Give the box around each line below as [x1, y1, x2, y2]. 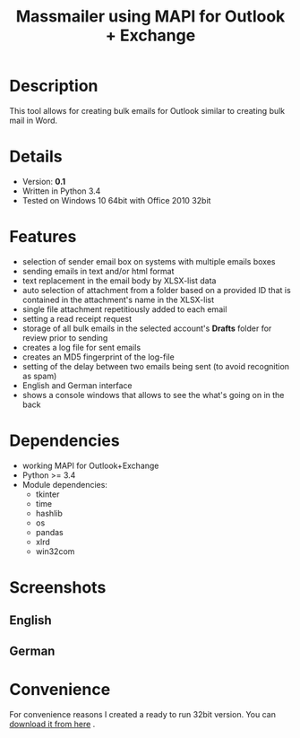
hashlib [35, 508, 63, 518]
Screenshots [9, 577, 107, 597]
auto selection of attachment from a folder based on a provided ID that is [21, 284, 291, 295]
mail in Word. [9, 115, 58, 126]
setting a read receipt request [21, 313, 133, 324]
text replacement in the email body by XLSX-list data [21, 275, 217, 286]
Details [9, 146, 63, 167]
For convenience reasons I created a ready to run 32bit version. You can [9, 708, 276, 719]
